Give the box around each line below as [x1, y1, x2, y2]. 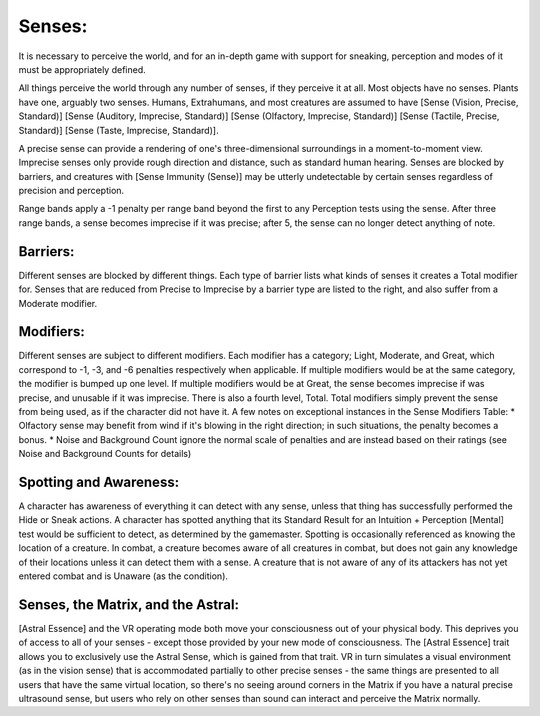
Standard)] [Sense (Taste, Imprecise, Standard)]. [18, 124, 219, 136]
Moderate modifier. [18, 297, 98, 309]
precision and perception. [18, 185, 125, 197]
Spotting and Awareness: [18, 473, 180, 490]
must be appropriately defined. [18, 63, 147, 75]
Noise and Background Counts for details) [18, 448, 192, 460]
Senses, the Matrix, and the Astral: [18, 596, 240, 613]
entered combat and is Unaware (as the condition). [18, 570, 229, 582]
